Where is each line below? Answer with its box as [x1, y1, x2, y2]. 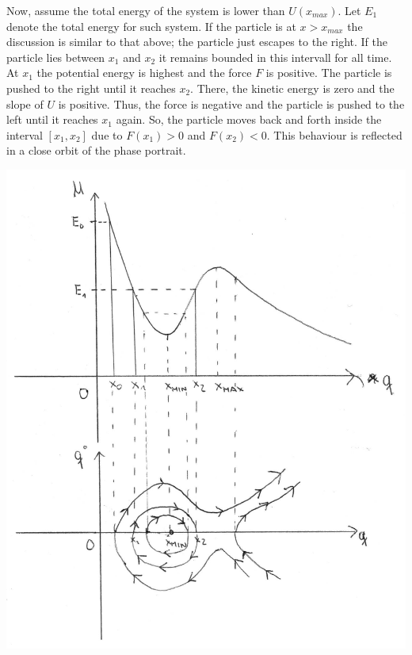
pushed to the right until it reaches [6, 79, 176, 96]
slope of [6, 95, 44, 112]
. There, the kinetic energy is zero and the [190, 79, 395, 96]
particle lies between [6, 48, 105, 65]
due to [91, 126, 123, 143]
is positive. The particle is [265, 64, 392, 81]
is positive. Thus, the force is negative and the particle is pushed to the [58, 95, 405, 112]
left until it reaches [6, 111, 98, 128]
